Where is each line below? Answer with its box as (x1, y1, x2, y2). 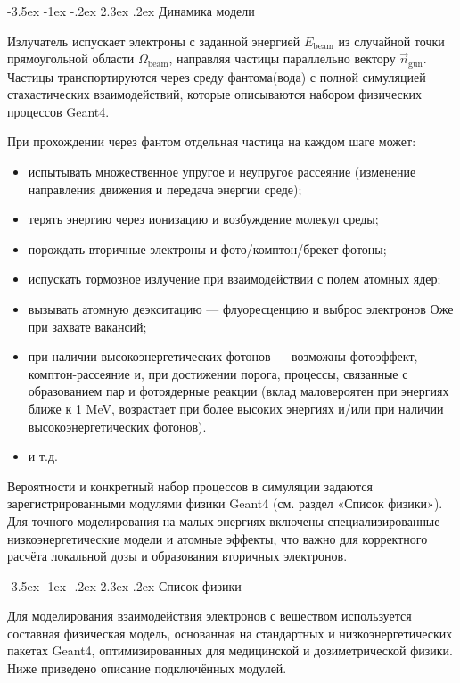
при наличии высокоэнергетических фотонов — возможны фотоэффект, (28, 347, 418, 366)
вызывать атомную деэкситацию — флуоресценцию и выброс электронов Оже (28, 299, 454, 317)
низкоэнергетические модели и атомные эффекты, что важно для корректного (7, 529, 428, 547)
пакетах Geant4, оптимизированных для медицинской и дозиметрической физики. (7, 641, 453, 660)
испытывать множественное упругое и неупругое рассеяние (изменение (28, 162, 416, 181)
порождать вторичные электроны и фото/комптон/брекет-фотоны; (28, 239, 387, 258)
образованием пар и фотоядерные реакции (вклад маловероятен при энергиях (28, 382, 449, 400)
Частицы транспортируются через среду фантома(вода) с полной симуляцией (7, 67, 426, 86)
